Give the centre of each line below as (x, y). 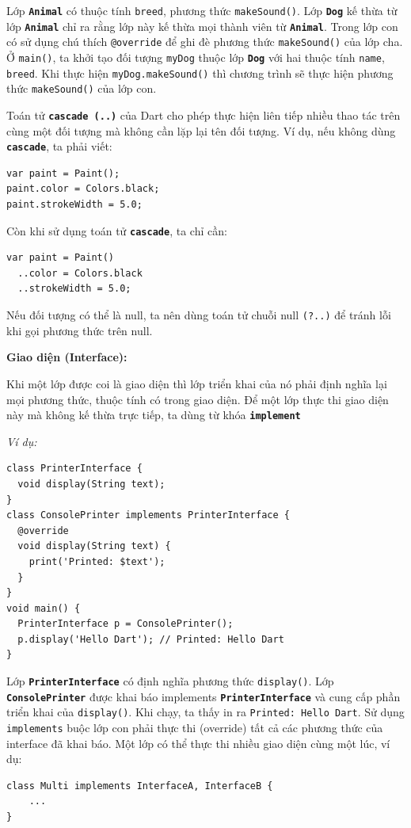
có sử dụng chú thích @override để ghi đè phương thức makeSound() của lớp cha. (205, 42)
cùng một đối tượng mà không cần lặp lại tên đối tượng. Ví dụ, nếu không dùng (201, 130)
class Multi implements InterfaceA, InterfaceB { (140, 786)
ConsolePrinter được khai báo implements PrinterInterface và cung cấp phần (204, 696)
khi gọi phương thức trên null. (80, 330)
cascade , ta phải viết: (59, 146)
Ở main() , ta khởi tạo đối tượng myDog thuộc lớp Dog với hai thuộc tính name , (196, 57)
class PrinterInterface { (74, 469)
